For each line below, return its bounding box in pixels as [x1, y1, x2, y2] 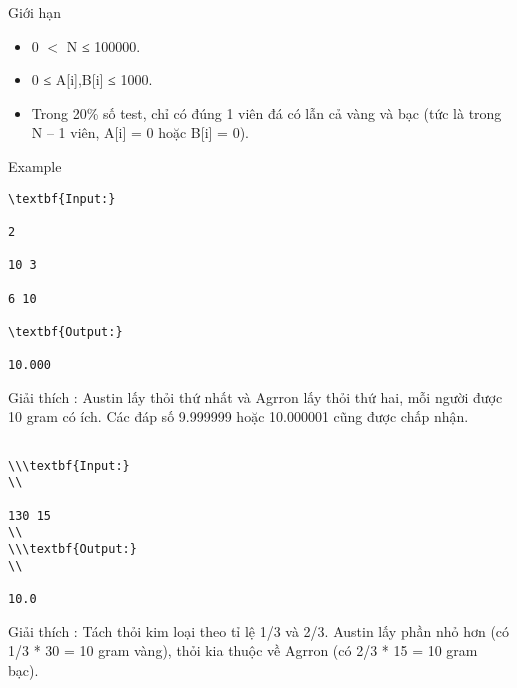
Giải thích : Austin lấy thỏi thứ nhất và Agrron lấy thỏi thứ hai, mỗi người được [8, 386, 503, 407]
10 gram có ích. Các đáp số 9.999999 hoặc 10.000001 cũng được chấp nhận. [8, 406, 469, 427]
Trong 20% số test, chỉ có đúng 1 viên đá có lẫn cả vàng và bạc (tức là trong [31, 102, 502, 123]
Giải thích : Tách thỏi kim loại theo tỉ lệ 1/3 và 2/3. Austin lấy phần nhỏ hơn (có [8, 620, 510, 641]
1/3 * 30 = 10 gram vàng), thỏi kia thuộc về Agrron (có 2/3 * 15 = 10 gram [8, 640, 478, 661]
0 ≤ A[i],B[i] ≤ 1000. [31, 69, 153, 90]
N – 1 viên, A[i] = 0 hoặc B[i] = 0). [31, 122, 249, 143]
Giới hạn [8, 2, 62, 22]
